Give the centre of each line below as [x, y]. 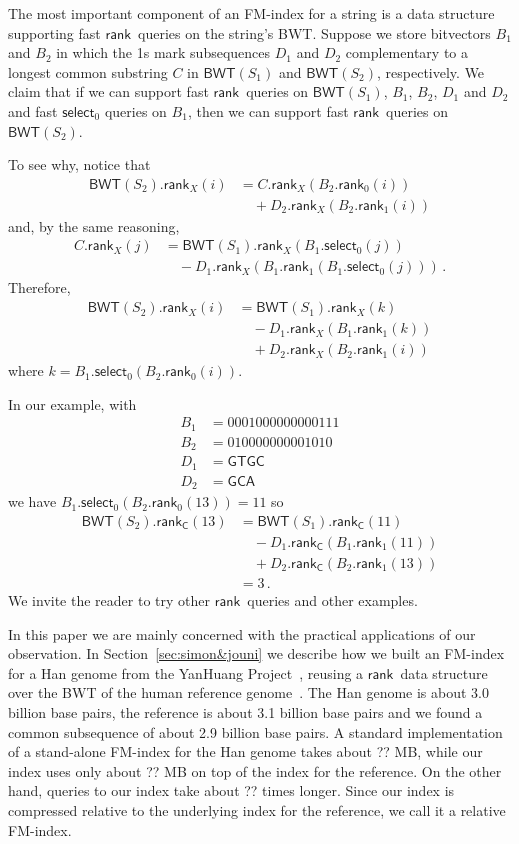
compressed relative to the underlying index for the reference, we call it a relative [257, 809]
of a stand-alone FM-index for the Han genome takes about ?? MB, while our [245, 751]
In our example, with [72, 403]
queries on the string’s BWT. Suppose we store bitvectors [314, 32]
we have [32, 501]
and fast [33, 110]
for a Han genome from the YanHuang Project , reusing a [186, 672]
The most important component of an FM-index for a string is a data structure [251, 13]
